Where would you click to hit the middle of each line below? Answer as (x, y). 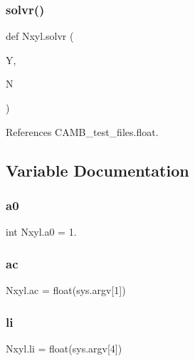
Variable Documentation (97, 170)
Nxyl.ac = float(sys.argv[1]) (66, 290)
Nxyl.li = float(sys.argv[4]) (64, 348)
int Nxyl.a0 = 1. (41, 232)
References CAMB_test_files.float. (82, 131)
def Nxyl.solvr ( (40, 36)
